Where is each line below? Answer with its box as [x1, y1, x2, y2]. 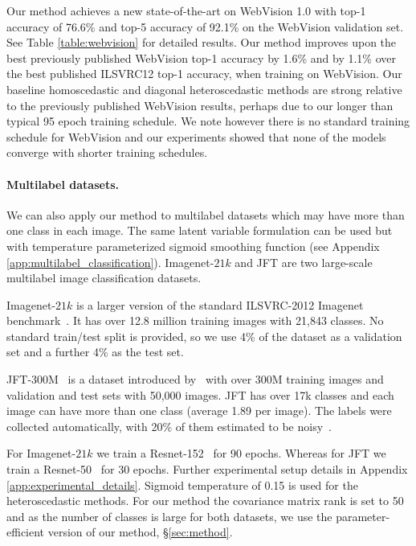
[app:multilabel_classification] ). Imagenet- [6, 253, 214, 270]
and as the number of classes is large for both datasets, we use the [6, 507, 332, 524]
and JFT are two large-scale [235, 253, 373, 270]
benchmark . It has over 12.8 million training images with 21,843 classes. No [6, 312, 384, 329]
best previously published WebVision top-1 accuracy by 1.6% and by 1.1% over [6, 49, 396, 66]
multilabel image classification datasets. [6, 269, 202, 286]
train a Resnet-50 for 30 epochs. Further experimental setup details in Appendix [6, 461, 408, 478]
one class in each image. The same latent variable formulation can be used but [6, 222, 393, 239]
